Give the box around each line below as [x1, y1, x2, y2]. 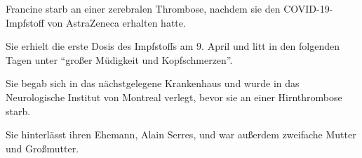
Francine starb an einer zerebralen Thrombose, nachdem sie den [6, 1, 281, 15]
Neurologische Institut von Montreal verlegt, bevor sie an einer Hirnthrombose [6, 89, 342, 104]
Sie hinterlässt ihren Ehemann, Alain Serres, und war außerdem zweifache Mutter [6, 127, 356, 142]
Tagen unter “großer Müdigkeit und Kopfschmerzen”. [6, 52, 233, 67]
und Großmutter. [6, 140, 79, 155]
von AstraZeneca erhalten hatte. [47, 15, 186, 29]
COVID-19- [283, 1, 333, 15]
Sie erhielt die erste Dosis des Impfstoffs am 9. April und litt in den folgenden [6, 39, 340, 53]
